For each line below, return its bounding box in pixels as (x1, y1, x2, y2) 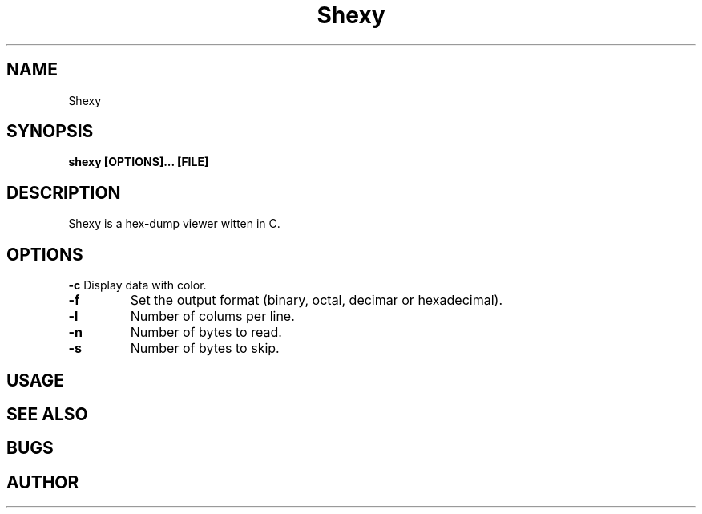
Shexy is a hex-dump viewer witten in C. (68, 217, 280, 231)
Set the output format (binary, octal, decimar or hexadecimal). (130, 292, 502, 309)
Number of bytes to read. (130, 324, 282, 341)
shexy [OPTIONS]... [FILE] (68, 155, 209, 169)
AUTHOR (6, 472, 79, 492)
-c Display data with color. (68, 278, 207, 293)
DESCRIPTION (6, 182, 121, 203)
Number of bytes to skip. (130, 340, 280, 357)
